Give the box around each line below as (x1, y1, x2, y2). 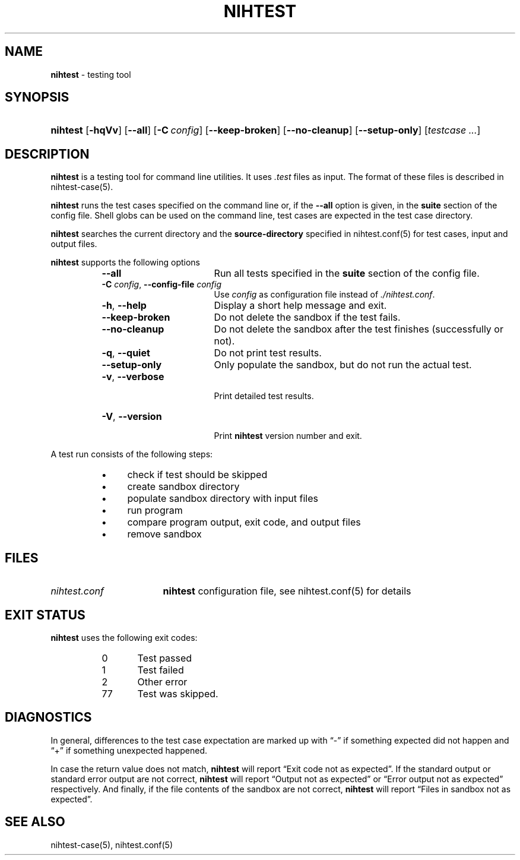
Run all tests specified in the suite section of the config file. (214, 267, 480, 280)
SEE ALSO (5, 814, 65, 830)
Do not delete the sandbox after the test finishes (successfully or (214, 323, 503, 336)
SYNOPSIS (5, 90, 69, 105)
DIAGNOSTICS (5, 710, 92, 725)
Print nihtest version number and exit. (214, 431, 362, 441)
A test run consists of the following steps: (50, 449, 213, 460)
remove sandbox (127, 528, 202, 540)
